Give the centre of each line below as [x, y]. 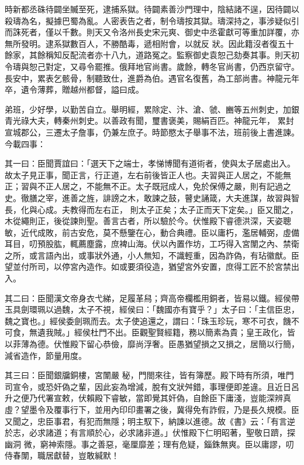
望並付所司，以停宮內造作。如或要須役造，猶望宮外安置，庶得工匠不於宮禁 [148, 267]
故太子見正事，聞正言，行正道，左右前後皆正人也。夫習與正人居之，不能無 [148, 174]
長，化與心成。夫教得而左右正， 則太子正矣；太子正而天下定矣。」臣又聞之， [151, 209]
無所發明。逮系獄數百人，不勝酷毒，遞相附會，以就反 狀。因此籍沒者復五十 [149, 43]
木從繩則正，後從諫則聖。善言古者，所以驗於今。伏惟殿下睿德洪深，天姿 [144, 221]
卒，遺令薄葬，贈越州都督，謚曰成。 [74, 89]
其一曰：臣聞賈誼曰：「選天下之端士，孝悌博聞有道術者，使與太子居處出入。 [150, 163]
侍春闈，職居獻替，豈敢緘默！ [62, 455]
